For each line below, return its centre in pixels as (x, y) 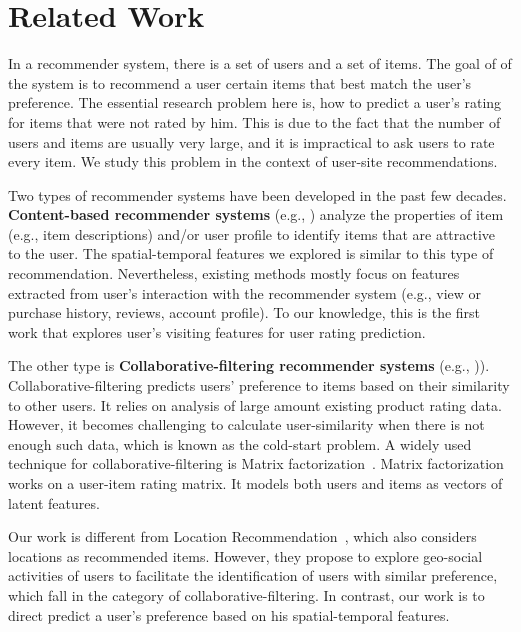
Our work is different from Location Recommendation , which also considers (242, 536)
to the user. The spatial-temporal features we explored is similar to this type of (251, 253)
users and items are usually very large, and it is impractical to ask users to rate (251, 141)
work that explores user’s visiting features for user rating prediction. (217, 331)
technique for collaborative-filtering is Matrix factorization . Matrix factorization (256, 463)
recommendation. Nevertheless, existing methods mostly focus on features (234, 273)
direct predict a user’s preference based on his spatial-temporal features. (229, 614)
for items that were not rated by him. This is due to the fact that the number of (254, 121)
